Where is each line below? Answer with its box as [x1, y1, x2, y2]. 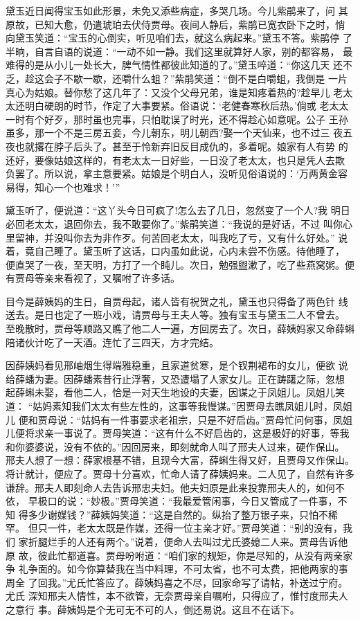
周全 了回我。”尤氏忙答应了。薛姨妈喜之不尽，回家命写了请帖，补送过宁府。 [6, 575, 348, 589]
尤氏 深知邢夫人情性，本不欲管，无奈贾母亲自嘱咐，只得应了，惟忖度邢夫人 [6, 588, 348, 603]
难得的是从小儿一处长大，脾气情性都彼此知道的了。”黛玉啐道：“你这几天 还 [6, 57, 343, 72]
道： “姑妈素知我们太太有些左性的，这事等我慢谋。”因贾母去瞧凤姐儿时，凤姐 [6, 399, 352, 413]
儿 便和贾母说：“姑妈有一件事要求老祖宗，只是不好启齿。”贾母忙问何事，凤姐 [6, 412, 352, 426]
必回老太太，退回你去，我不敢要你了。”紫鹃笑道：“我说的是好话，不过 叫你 [6, 216, 343, 231]
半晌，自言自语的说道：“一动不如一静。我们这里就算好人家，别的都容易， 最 [6, 44, 353, 58]
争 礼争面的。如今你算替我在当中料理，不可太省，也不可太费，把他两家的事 [6, 561, 348, 576]
